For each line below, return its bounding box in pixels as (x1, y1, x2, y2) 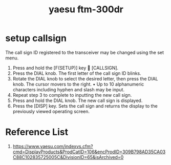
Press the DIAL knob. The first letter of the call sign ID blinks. (12, 70, 142, 76)
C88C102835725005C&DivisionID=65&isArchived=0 (12, 154, 124, 160)
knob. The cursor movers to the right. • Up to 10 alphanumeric (12, 81, 144, 87)
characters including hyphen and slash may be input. (12, 86, 124, 93)
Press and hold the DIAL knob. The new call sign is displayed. (12, 97, 143, 104)
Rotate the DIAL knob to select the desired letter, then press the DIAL (12, 75, 159, 81)
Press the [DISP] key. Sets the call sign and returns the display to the (12, 102, 158, 109)
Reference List (5, 127, 68, 138)
